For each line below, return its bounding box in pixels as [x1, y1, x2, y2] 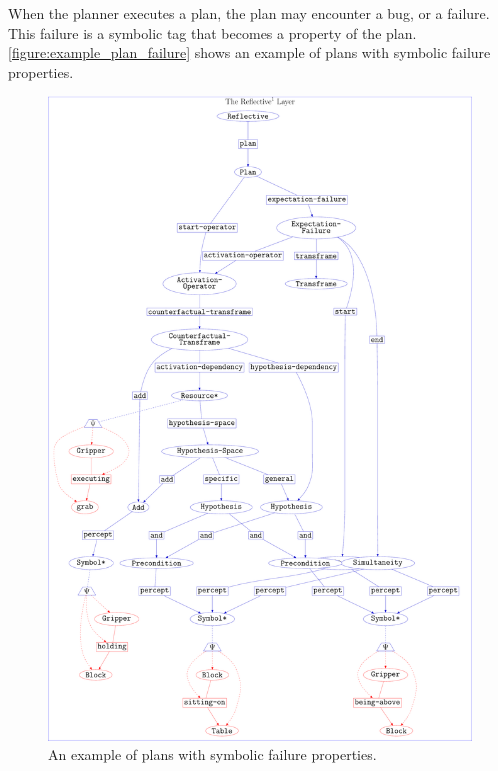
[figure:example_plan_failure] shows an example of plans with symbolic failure [8, 42, 491, 63]
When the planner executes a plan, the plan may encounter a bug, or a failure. [8, 3, 490, 23]
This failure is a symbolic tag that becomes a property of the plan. [8, 22, 417, 43]
